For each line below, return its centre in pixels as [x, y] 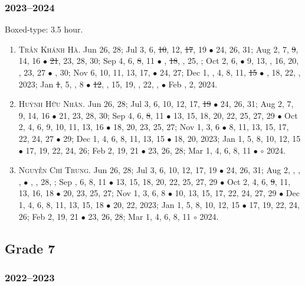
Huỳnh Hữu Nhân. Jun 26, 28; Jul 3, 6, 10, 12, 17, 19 [115, 104]
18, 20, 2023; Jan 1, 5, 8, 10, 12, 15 [237, 138]
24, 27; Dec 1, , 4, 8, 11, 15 [208, 72]
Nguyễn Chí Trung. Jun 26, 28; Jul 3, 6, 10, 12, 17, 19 [118, 170]
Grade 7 [30, 248]
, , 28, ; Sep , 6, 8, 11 [69, 181]
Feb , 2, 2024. [193, 84]
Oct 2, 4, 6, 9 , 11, [259, 181]
